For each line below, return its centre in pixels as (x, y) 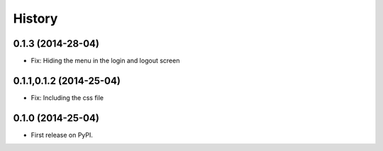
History (35, 18)
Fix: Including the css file (67, 97)
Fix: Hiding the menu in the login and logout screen (105, 61)
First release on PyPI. (62, 135)
